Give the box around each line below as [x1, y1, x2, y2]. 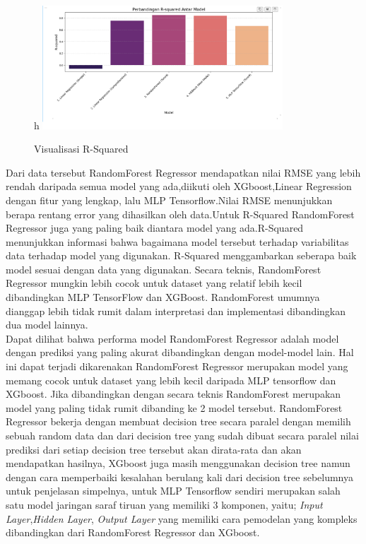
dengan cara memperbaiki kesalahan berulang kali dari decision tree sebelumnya [6, 469, 353, 484]
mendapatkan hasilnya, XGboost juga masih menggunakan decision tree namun [6, 456, 350, 471]
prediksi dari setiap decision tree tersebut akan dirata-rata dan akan [6, 442, 302, 456]
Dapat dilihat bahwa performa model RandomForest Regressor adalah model [6, 331, 339, 345]
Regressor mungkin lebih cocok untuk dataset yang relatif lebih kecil [6, 276, 302, 290]
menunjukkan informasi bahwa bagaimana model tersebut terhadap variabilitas [6, 234, 349, 249]
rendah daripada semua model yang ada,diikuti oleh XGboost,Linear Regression [6, 179, 352, 194]
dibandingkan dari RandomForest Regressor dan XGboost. [6, 525, 260, 540]
